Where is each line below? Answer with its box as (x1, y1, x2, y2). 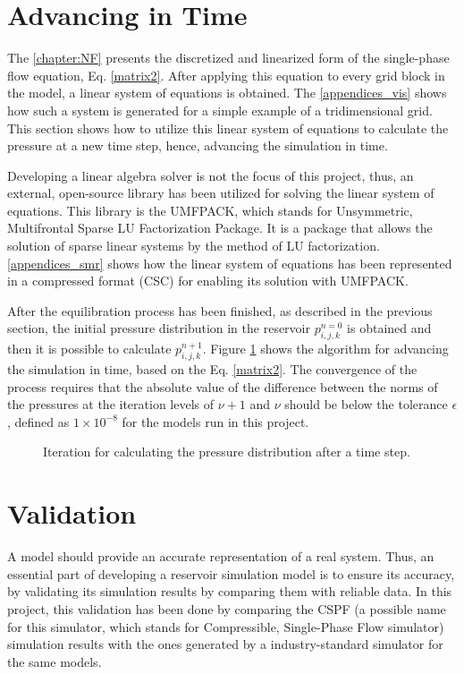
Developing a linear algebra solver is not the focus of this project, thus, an (7, 166, 414, 184)
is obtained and (347, 319, 432, 337)
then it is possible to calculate (7, 339, 172, 358)
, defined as (7, 412, 70, 431)
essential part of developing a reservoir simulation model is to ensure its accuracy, (7, 564, 455, 583)
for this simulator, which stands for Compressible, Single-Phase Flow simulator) (7, 617, 444, 636)
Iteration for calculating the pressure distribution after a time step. (43, 442, 410, 461)
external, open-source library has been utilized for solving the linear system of (7, 183, 434, 202)
